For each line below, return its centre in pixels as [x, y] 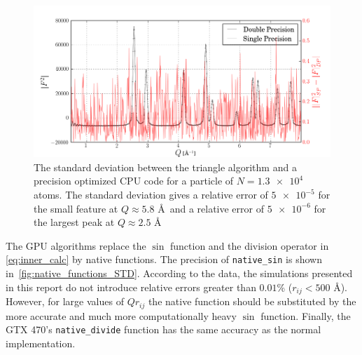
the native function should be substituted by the [252, 301]
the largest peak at [74, 222]
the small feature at [76, 208]
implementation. [41, 343]
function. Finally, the [306, 315]
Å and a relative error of [211, 208]
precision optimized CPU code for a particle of [134, 181]
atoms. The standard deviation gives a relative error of [151, 195]
